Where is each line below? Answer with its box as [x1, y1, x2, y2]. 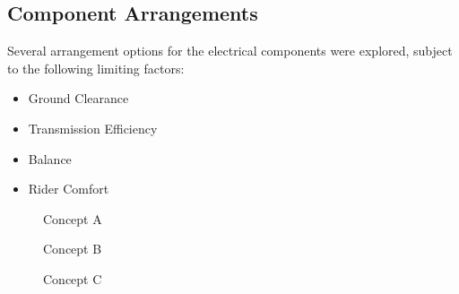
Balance [28, 149, 72, 168]
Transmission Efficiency [28, 118, 158, 137]
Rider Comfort [28, 179, 109, 198]
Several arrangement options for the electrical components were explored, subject [7, 41, 453, 60]
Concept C [43, 269, 102, 288]
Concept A [43, 209, 102, 228]
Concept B [43, 239, 102, 258]
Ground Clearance [28, 89, 129, 108]
